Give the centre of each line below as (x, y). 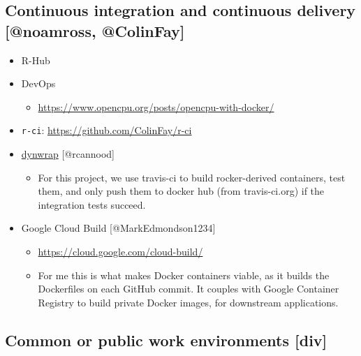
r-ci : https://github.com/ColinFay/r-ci (106, 130)
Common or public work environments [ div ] (166, 340)
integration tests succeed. (92, 204)
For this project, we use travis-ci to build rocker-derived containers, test (192, 177)
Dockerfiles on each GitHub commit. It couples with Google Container (189, 289)
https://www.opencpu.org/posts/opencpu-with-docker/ (156, 106)
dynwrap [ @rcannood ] (68, 154)
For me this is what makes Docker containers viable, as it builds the (184, 275)
